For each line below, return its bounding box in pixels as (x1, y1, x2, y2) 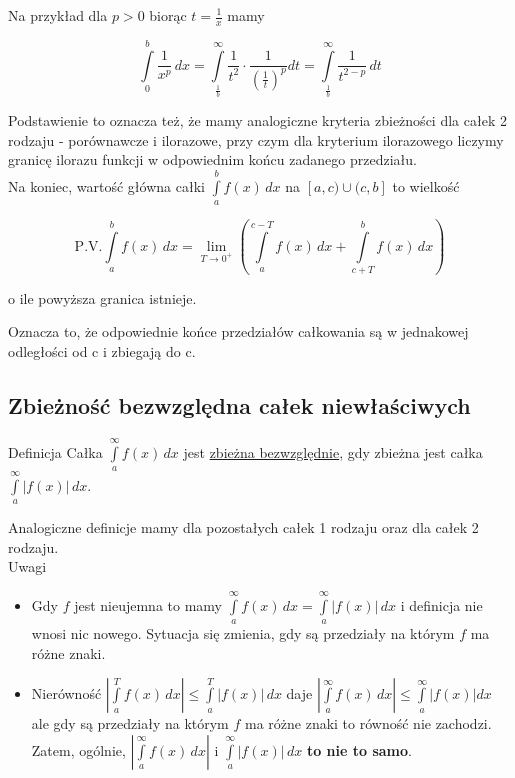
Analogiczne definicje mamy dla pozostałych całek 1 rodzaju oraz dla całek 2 (8, 517, 479, 538)
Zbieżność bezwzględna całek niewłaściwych (8, 390, 471, 421)
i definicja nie (400, 594, 483, 615)
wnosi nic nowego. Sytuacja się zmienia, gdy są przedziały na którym (31, 623, 455, 644)
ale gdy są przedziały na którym (31, 713, 229, 734)
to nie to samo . (306, 739, 412, 760)
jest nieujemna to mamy (74, 594, 223, 615)
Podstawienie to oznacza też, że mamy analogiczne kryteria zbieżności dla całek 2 (8, 110, 507, 131)
